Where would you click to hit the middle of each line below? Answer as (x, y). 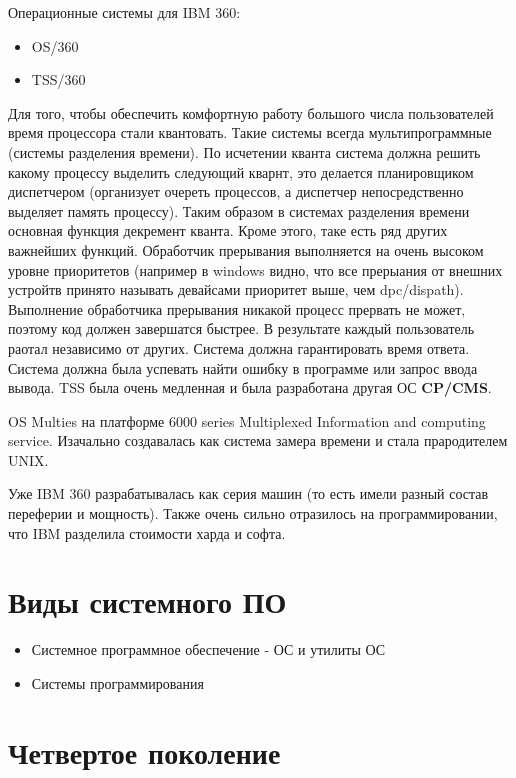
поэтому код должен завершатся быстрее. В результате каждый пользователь (241, 328)
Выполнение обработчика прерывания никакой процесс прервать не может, (237, 308)
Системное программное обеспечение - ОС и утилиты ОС (208, 649)
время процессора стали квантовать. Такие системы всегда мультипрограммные (250, 132)
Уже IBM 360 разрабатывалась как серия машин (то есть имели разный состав (248, 493)
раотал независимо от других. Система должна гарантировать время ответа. (239, 347)
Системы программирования (117, 682)
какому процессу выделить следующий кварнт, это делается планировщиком (241, 171)
